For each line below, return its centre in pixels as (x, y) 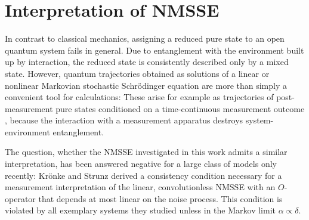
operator (20, 198)
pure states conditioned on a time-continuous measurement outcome (180, 108)
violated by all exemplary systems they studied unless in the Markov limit (140, 210)
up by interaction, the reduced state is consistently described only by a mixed (147, 62)
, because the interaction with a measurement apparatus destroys (124, 120)
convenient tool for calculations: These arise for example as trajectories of (139, 97)
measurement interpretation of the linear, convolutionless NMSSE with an (140, 187)
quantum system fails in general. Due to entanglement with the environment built (154, 50)
